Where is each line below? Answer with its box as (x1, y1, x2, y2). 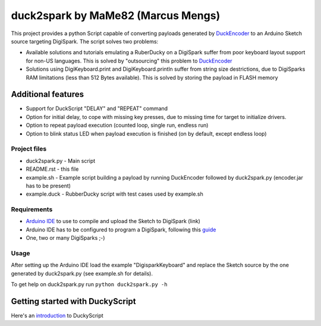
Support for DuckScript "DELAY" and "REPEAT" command (26, 105, 168, 112)
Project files (11, 145, 47, 153)
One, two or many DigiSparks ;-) (26, 234, 105, 242)
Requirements (11, 205, 53, 214)
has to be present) (26, 182, 71, 189)
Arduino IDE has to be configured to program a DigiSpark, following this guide (26, 226, 216, 233)
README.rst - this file (26, 165, 79, 173)
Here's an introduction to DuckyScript (11, 312, 103, 319)
